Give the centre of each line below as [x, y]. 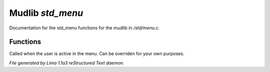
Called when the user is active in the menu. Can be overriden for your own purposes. [97, 54]
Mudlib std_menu [46, 13]
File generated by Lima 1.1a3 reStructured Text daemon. [67, 63]
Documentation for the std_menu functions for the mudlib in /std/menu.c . [84, 28]
